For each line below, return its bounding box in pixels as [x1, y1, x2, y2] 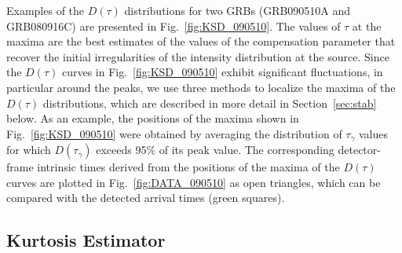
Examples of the [6, 2, 85, 18]
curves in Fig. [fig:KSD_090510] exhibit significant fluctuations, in [61, 64, 383, 80]
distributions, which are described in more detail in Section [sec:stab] [42, 94, 377, 111]
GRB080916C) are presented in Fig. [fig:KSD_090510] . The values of [6, 17, 341, 34]
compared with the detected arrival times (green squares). [6, 189, 285, 206]
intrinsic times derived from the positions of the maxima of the [37, 159, 340, 175]
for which [6, 141, 51, 158]
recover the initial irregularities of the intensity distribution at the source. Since [6, 48, 389, 64]
